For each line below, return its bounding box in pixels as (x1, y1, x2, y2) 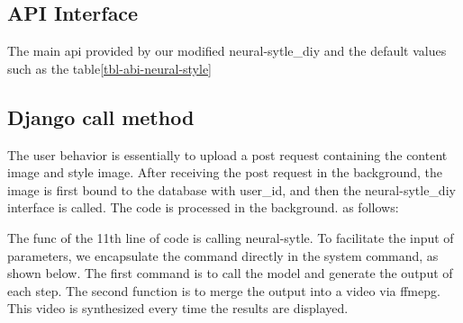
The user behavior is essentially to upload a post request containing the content (7, 145, 448, 164)
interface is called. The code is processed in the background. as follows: (7, 198, 399, 217)
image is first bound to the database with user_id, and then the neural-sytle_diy (7, 180, 456, 199)
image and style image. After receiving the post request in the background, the (7, 163, 442, 182)
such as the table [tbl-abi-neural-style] (7, 58, 213, 77)
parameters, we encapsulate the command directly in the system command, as (7, 246, 439, 265)
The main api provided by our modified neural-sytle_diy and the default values (7, 41, 447, 60)
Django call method (7, 103, 195, 130)
